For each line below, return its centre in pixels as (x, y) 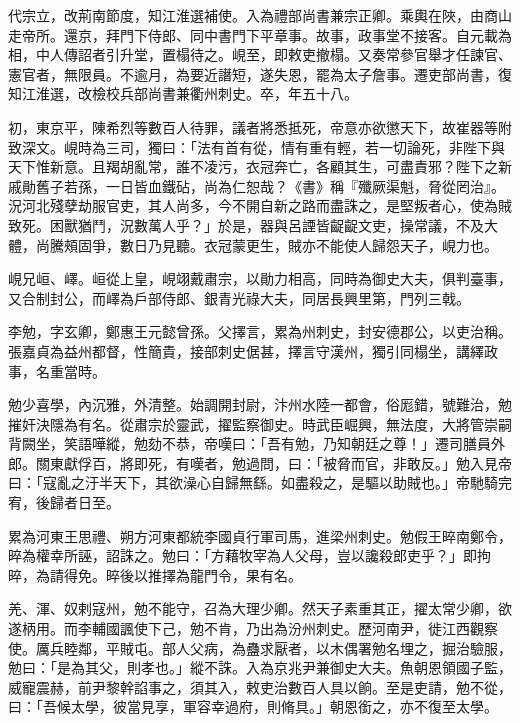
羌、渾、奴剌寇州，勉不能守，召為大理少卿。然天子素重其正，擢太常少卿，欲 (260, 608)
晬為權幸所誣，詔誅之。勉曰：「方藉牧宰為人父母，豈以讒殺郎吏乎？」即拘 (249, 555)
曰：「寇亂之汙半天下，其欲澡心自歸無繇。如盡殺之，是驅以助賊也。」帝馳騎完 (260, 482)
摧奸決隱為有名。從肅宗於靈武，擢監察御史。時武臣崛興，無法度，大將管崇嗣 (260, 423)
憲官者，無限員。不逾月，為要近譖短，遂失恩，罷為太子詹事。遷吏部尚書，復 (260, 73)
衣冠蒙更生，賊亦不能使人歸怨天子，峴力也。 (350, 244)
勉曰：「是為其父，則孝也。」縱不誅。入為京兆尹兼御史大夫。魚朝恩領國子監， (260, 667)
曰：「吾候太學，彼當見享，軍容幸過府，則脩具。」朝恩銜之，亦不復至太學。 (253, 706)
